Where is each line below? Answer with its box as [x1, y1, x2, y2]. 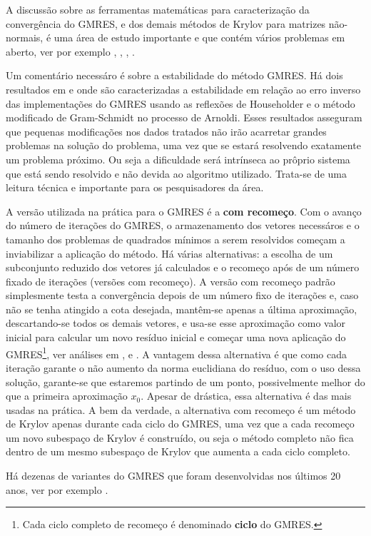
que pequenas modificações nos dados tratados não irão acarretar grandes [6, 123, 327, 138]
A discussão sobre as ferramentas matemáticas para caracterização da [6, 2, 310, 16]
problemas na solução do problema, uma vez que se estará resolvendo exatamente [6, 138, 361, 153]
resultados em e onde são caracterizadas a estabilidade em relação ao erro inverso [6, 81, 361, 96]
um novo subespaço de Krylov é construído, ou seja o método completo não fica [6, 430, 354, 445]
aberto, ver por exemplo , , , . [6, 44, 135, 59]
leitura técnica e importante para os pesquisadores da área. [6, 180, 264, 195]
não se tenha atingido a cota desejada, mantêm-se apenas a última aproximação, [6, 301, 357, 316]
